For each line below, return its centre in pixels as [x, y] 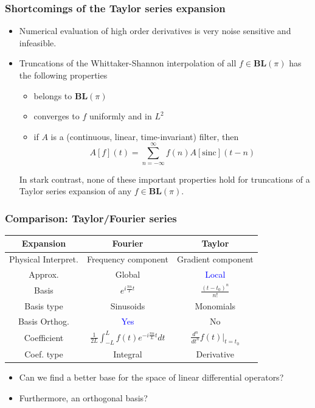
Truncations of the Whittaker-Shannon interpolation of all [128, 63]
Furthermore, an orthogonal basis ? [83, 397]
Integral [128, 354]
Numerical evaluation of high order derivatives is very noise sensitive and [155, 31]
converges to [57, 116]
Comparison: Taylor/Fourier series [91, 218]
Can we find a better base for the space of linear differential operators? [151, 377]
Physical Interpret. [44, 259]
